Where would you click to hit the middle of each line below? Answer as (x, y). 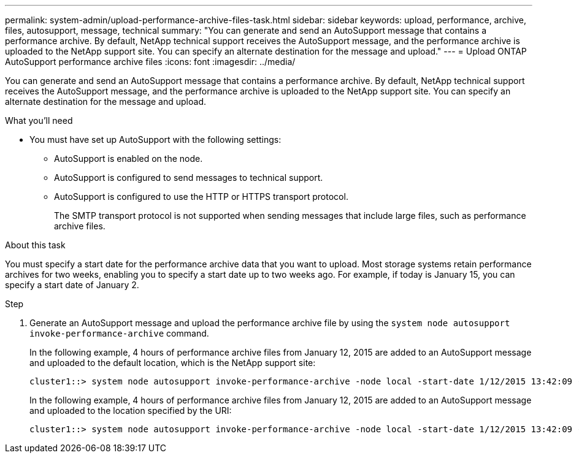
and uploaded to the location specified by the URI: (131, 410)
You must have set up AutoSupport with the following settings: (155, 139)
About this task (35, 245)
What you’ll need (39, 120)
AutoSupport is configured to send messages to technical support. (189, 177)
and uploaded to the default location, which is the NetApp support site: (173, 363)
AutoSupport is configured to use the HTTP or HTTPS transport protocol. (201, 197)
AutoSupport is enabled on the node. (128, 158)
